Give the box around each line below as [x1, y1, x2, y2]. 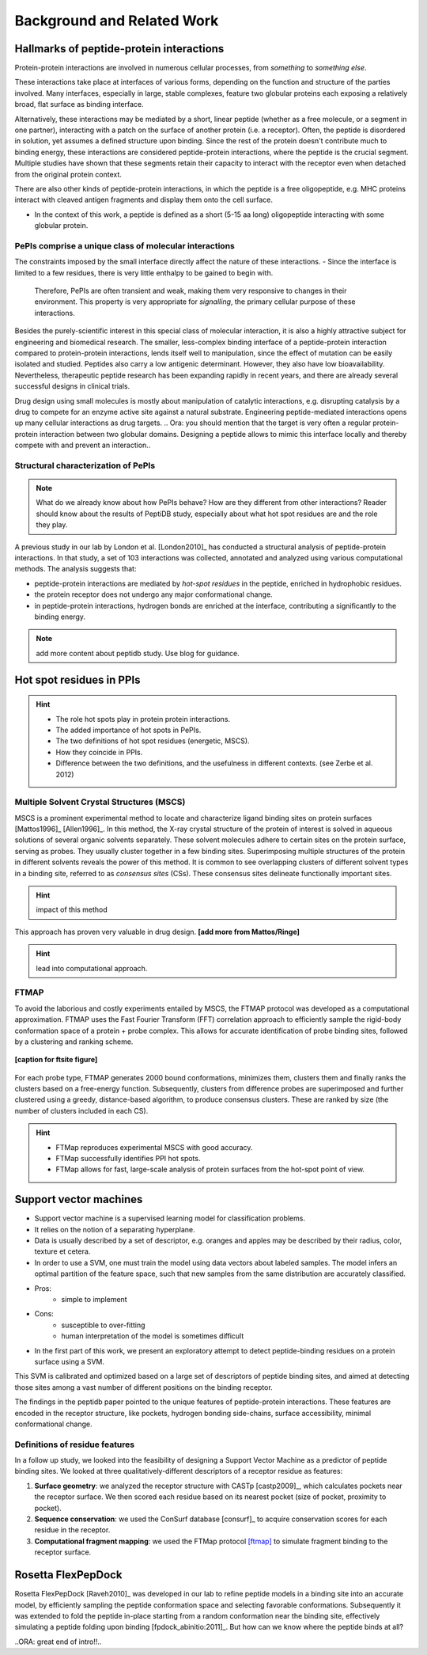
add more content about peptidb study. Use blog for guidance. [36, 648, 240, 658]
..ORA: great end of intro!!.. [14, 1637, 102, 1646]
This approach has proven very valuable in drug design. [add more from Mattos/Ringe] [14, 927, 300, 936]
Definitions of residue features [14, 1439, 134, 1450]
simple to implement [61, 1295, 127, 1304]
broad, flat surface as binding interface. [14, 100, 144, 109]
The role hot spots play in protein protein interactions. [55, 714, 231, 723]
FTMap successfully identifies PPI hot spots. [55, 1154, 201, 1163]
